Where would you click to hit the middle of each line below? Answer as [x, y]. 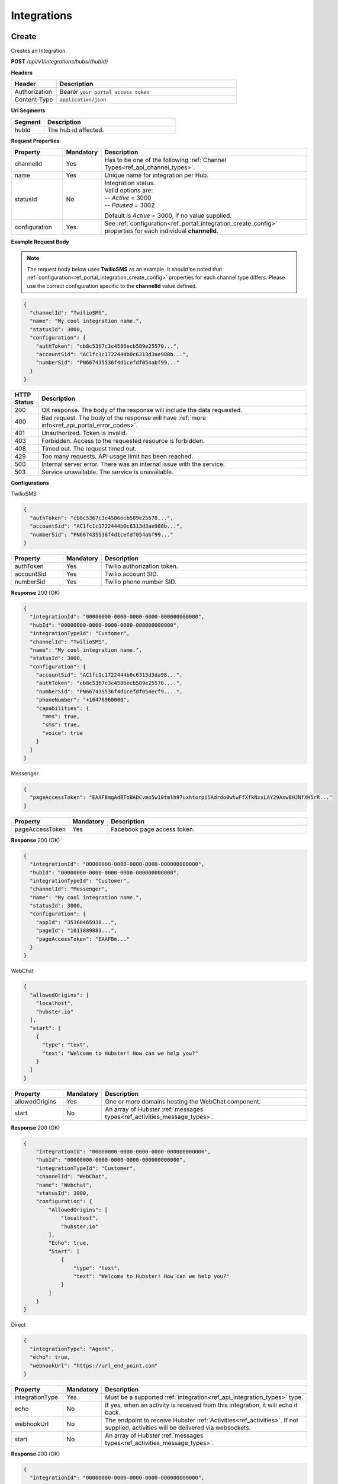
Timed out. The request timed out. [89, 449]
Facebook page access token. [152, 829]
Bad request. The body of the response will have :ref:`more [124, 418]
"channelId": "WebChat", [72, 1177]
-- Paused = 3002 [130, 205]
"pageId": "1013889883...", [77, 931]
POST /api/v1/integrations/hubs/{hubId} [60, 62]
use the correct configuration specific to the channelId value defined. [112, 286]
